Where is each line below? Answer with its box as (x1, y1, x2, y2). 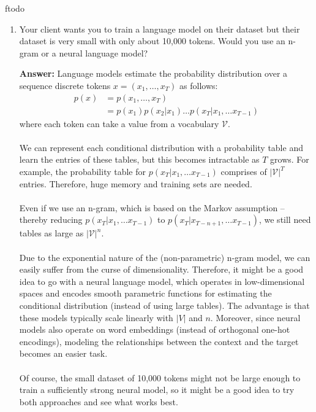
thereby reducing (19, 213, 83, 226)
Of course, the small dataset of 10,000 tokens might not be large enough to (19, 371, 301, 384)
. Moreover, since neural (210, 311, 301, 324)
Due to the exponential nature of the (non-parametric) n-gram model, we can (19, 251, 310, 263)
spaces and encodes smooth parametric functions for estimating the (19, 287, 272, 300)
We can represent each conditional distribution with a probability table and (19, 141, 303, 154)
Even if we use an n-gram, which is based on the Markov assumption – (19, 201, 285, 214)
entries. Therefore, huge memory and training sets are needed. (19, 177, 252, 190)
